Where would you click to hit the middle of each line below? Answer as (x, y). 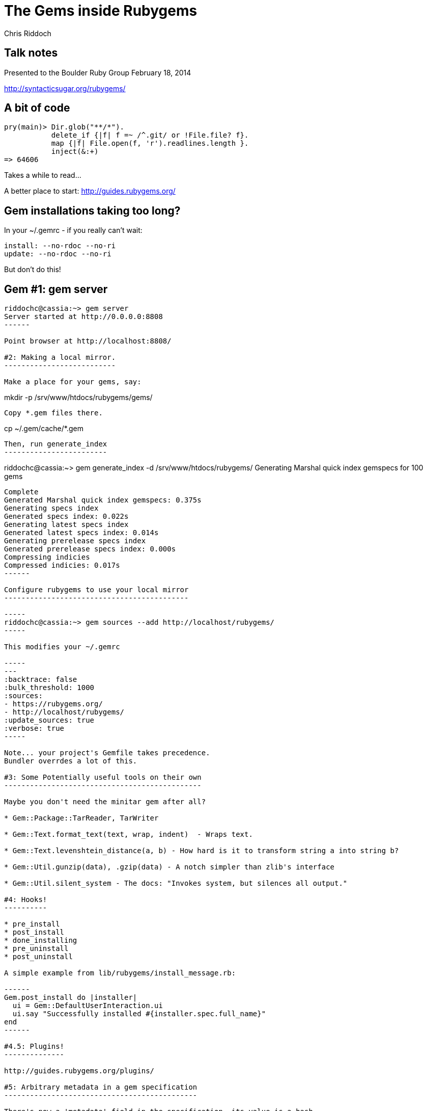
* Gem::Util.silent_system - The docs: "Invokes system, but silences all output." (176, 883)
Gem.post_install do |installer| (71, 998)
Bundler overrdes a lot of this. (71, 761)
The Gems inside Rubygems (101, 11)
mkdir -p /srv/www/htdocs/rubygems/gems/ (78, 398)
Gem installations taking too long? (92, 210)
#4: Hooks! (26, 900)
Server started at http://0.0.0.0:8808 (83, 317)
